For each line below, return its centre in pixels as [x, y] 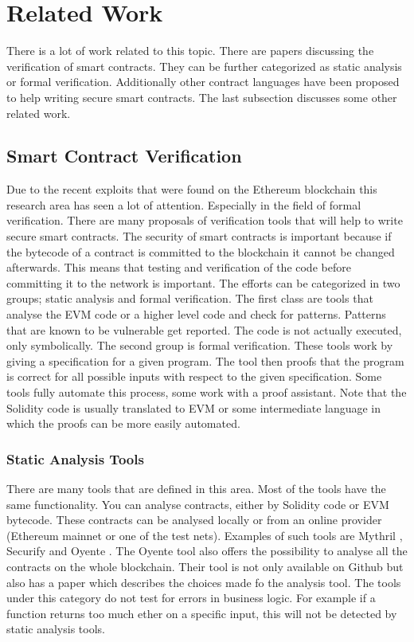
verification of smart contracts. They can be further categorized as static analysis [204, 66]
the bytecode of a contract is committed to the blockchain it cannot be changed [201, 251]
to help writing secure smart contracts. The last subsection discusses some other [202, 97]
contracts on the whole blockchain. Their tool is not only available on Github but [205, 566]
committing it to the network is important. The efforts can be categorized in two [203, 282]
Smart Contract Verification [124, 156]
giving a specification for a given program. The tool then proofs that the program [205, 360]
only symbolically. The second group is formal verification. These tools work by [200, 345]
